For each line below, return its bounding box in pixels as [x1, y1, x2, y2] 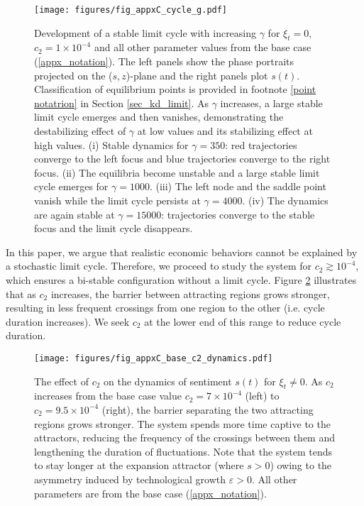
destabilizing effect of [34, 123, 126, 138]
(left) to [245, 388, 280, 403]
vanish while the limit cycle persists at [34, 192, 201, 207]
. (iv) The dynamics [242, 192, 329, 207]
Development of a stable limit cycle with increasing [34, 25, 257, 40]
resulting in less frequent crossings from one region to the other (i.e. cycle [6, 300, 325, 315]
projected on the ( [34, 67, 113, 82]
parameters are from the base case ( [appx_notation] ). [34, 485, 267, 500]
